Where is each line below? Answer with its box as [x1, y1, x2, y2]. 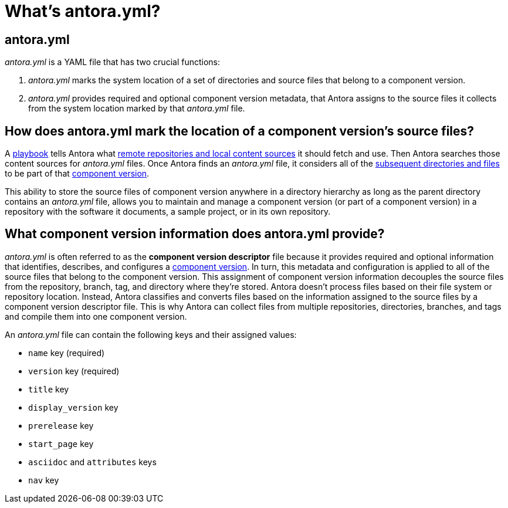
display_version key [28, 402, 118, 412]
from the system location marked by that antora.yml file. [28, 103, 245, 114]
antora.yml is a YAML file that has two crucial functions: [5, 57, 221, 67]
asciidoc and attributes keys [28, 456, 157, 467]
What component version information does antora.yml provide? [5, 226, 385, 242]
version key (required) [28, 365, 120, 376]
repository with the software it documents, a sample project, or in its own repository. [5, 206, 331, 217]
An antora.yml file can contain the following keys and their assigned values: [5, 329, 297, 340]
